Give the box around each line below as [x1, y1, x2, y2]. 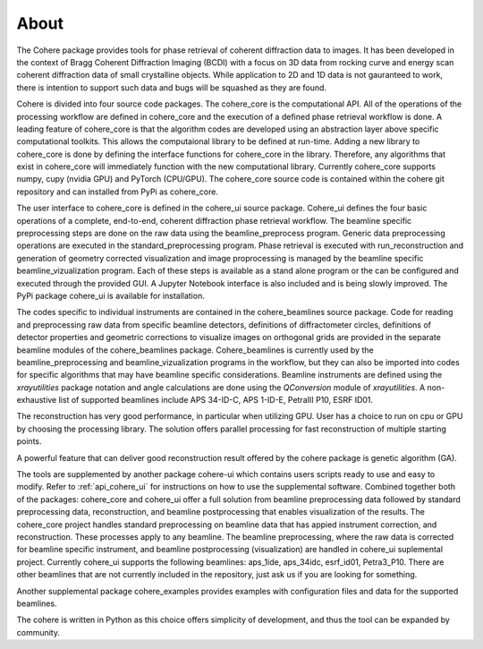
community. [16, 627, 60, 637]
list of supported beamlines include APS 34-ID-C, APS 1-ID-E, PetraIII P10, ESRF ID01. [58, 395, 374, 406]
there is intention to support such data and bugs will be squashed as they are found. [16, 81, 326, 93]
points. [16, 436, 42, 447]
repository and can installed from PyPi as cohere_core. [16, 186, 219, 197]
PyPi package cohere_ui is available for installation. [16, 290, 205, 301]
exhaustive [16, 395, 57, 406]
